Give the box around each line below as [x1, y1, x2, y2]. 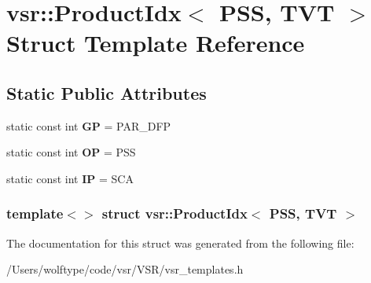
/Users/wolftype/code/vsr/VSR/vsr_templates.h [6, 261, 244, 277]
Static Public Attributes [6, 80, 207, 105]
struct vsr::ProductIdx [101, 204, 248, 223]
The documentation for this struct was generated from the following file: [6, 234, 354, 251]
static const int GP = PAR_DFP [6, 117, 171, 134]
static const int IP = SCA [6, 170, 134, 186]
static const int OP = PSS [6, 144, 136, 160]
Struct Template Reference [6, 27, 305, 59]
